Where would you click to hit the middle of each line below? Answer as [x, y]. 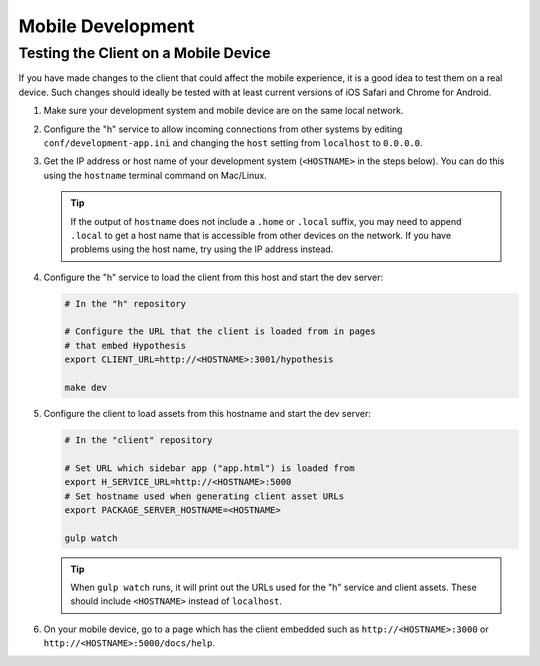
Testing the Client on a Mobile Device [144, 53]
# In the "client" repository [138, 439]
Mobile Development [106, 26]
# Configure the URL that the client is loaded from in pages [220, 331]
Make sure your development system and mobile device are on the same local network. [223, 111]
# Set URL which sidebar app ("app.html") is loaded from [209, 468]
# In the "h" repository [125, 303]
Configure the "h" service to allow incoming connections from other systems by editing [223, 129]
